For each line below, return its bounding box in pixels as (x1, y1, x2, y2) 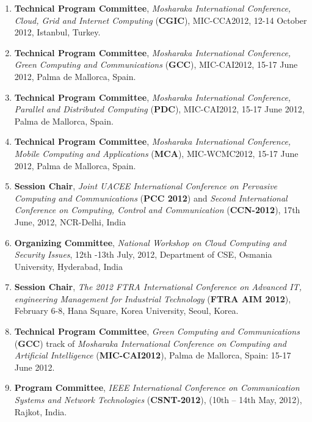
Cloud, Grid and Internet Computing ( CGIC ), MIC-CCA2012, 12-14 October (14, 13, 307, 26)
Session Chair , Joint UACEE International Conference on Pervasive (14, 180, 278, 192)
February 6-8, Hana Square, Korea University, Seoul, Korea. (14, 304, 239, 317)
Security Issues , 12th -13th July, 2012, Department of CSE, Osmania (14, 248, 272, 261)
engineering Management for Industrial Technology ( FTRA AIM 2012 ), (14, 292, 291, 305)
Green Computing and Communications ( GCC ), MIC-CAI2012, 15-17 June (14, 58, 298, 71)
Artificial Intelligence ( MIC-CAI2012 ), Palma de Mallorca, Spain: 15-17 (14, 349, 291, 362)
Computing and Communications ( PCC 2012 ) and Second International (14, 191, 288, 204)
